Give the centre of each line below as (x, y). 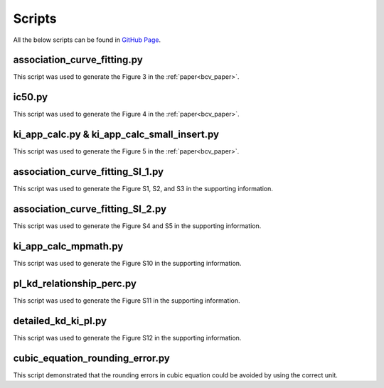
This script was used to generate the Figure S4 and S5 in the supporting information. (137, 226)
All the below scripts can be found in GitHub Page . (87, 40)
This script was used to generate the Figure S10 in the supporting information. (127, 263)
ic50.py (31, 97)
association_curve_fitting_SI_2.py (90, 209)
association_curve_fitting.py (78, 60)
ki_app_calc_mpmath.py (68, 246)
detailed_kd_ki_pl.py (60, 321)
